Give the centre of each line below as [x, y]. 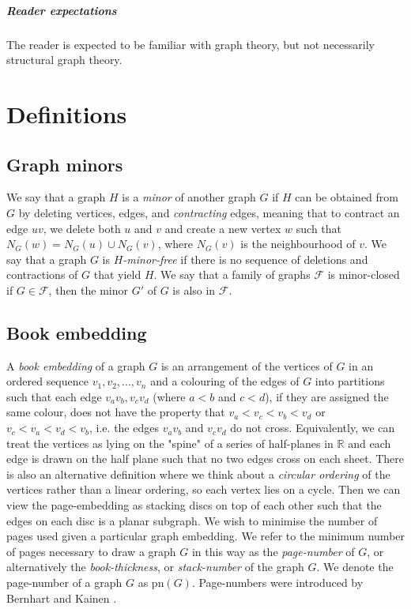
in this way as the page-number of [273, 551]
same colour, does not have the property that [116, 412]
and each [370, 443]
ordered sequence [47, 381]
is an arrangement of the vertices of [247, 365]
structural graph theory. [64, 60]
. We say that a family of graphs [232, 274]
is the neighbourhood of [298, 244]
